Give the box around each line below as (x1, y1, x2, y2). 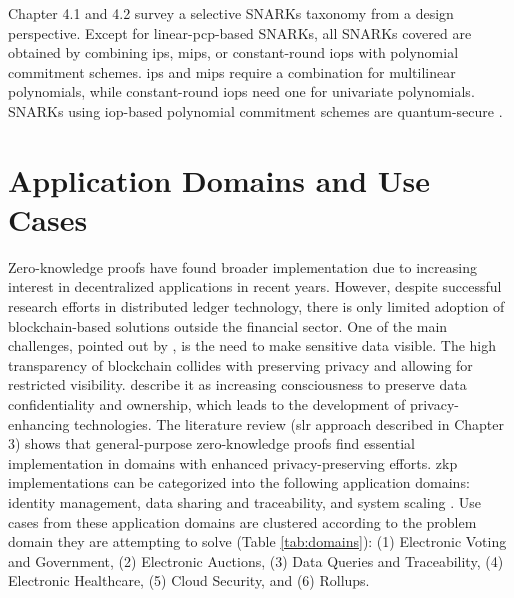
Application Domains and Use (8, 159, 431, 200)
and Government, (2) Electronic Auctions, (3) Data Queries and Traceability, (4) (8, 550, 504, 571)
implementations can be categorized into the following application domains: (8, 472, 470, 493)
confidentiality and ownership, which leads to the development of (8, 394, 406, 415)
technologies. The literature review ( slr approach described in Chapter (74, 413, 504, 434)
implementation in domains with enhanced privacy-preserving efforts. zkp (8, 452, 458, 473)
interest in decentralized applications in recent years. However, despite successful (8, 276, 502, 297)
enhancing (8, 413, 70, 434)
